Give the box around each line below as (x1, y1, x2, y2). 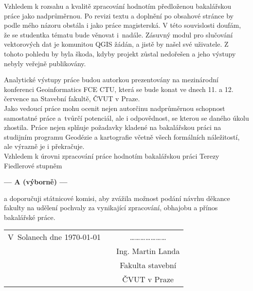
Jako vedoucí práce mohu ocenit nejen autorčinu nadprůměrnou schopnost (4, 103, 225, 113)
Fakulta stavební (120, 259, 177, 271)
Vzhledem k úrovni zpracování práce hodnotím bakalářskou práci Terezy (4, 150, 219, 161)
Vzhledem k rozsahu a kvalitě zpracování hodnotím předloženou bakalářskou (4, 1, 231, 11)
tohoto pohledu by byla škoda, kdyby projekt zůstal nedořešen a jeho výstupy (4, 48, 236, 58)
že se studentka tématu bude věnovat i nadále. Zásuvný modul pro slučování (4, 29, 233, 39)
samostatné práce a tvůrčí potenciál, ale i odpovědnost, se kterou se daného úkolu (4, 112, 249, 123)
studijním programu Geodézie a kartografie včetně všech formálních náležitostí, (4, 131, 240, 142)
